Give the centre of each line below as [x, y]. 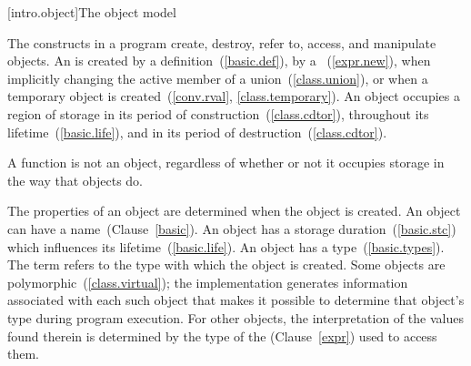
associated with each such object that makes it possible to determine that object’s [236, 300]
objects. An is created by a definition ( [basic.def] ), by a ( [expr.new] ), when [219, 61]
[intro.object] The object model [92, 12]
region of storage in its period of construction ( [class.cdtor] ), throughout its [218, 113]
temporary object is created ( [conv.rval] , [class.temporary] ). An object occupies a [234, 96]
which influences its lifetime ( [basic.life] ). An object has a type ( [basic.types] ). [226, 246]
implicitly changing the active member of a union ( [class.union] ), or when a [218, 78]
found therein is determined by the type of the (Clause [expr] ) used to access [222, 335]
